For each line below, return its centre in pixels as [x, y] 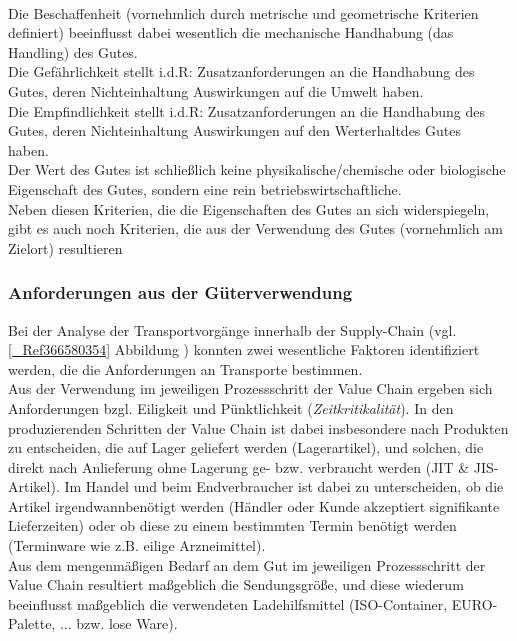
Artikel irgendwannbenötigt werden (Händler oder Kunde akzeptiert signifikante [254, 505]
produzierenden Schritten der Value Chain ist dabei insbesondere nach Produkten [258, 427]
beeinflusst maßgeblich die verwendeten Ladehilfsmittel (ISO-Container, [228, 603]
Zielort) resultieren [65, 247]
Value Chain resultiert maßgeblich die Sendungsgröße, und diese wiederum [236, 584]
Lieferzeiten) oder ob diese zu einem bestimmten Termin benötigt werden [232, 525]
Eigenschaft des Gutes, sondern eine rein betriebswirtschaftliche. [205, 188]
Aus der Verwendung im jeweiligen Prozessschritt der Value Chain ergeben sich [250, 388]
